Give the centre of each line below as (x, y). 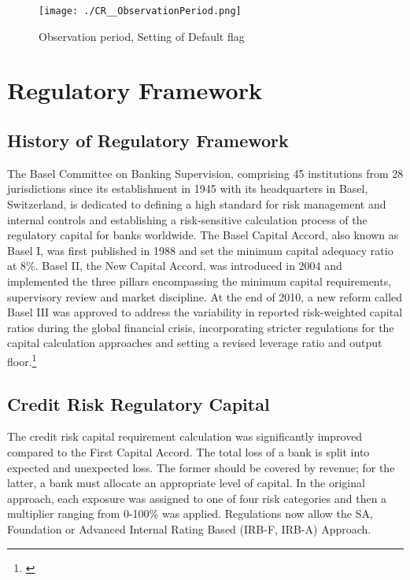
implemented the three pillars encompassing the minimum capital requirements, (199, 281)
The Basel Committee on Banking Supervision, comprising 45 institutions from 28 (205, 173)
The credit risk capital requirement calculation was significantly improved (185, 436)
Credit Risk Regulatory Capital (139, 403)
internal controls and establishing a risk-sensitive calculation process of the (187, 219)
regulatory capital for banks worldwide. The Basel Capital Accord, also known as (203, 235)
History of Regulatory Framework (148, 140)
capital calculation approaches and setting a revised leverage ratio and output (195, 343)
